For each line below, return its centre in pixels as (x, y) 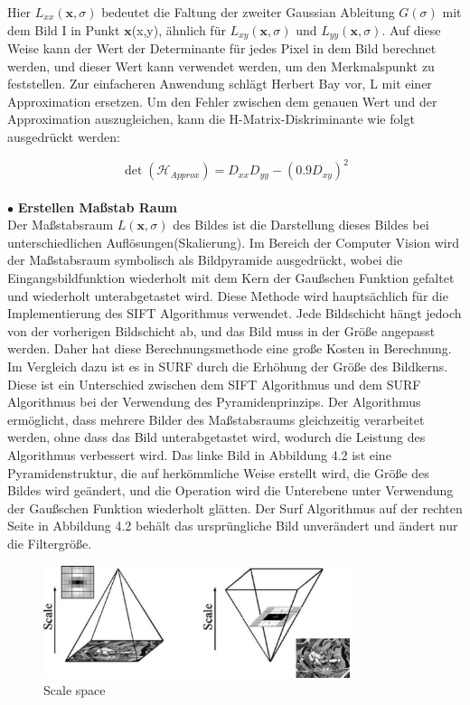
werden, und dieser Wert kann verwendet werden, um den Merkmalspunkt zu (221, 66)
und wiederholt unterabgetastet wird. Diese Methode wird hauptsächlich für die (228, 295)
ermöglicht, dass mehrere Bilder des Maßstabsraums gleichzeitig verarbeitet (216, 419)
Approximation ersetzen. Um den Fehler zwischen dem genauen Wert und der (222, 101)
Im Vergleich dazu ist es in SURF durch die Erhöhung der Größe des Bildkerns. (228, 367)
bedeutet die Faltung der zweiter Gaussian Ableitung (248, 12)
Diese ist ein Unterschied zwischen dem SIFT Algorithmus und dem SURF (214, 384)
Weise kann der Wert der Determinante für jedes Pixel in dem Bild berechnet (222, 48)
